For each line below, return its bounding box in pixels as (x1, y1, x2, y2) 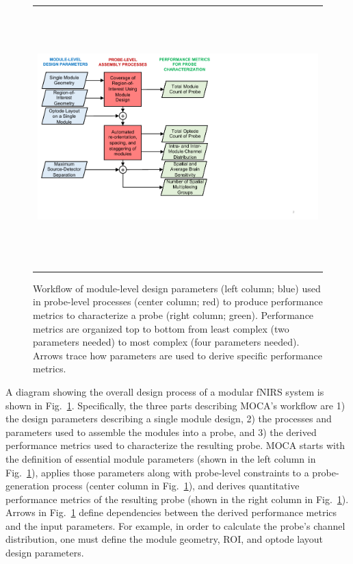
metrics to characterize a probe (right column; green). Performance (33, 307, 314, 322)
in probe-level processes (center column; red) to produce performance (33, 294, 323, 309)
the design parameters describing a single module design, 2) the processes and (5, 411, 332, 426)
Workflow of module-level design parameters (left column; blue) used (33, 281, 321, 295)
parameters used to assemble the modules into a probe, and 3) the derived (5, 424, 317, 439)
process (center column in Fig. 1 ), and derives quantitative (52, 478, 300, 493)
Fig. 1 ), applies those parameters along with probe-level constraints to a (5, 465, 309, 479)
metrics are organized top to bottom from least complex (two (33, 321, 289, 335)
